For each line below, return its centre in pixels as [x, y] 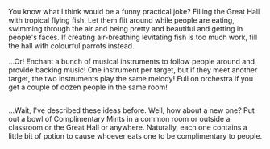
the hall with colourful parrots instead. [71, 46]
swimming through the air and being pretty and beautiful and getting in [126, 29]
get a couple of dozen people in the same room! [88, 87]
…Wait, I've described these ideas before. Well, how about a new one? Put [132, 110]
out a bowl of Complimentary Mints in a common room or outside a [119, 119]
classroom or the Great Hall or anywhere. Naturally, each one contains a [128, 127]
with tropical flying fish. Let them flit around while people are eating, [122, 20]
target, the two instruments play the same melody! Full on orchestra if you [131, 79]
